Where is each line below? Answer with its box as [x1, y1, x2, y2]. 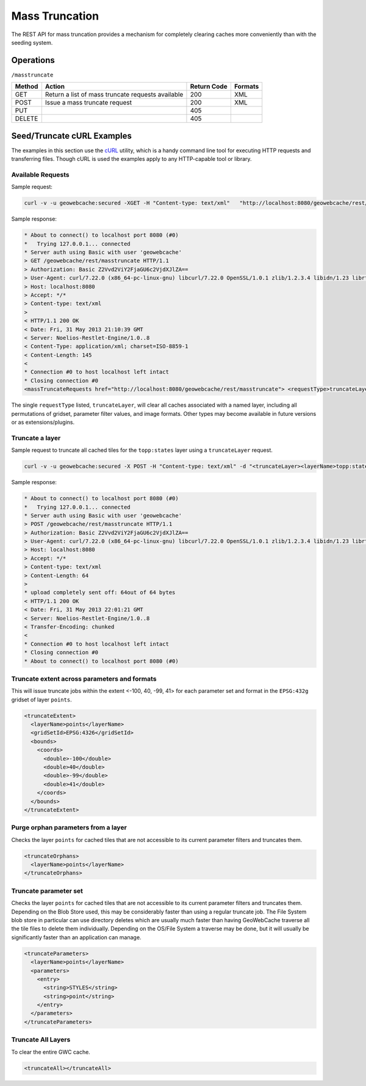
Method [15, 83, 38, 91]
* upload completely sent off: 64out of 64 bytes [24, 589, 176, 596]
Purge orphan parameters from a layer [11, 823, 127, 832]
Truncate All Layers [11, 1035, 71, 1044]
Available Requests [11, 170, 70, 179]
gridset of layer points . [11, 696, 73, 703]
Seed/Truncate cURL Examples [11, 130, 132, 141]
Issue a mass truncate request [45, 98, 132, 107]
